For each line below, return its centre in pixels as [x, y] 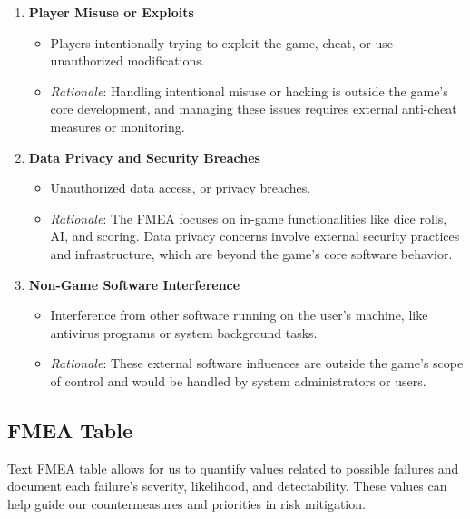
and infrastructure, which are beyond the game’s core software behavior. [251, 253]
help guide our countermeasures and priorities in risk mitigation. [186, 503]
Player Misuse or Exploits [111, 12]
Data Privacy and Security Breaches [144, 157]
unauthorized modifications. [127, 60]
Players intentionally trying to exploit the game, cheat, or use [221, 42]
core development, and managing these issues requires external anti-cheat [254, 109]
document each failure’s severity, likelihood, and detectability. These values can [227, 486]
